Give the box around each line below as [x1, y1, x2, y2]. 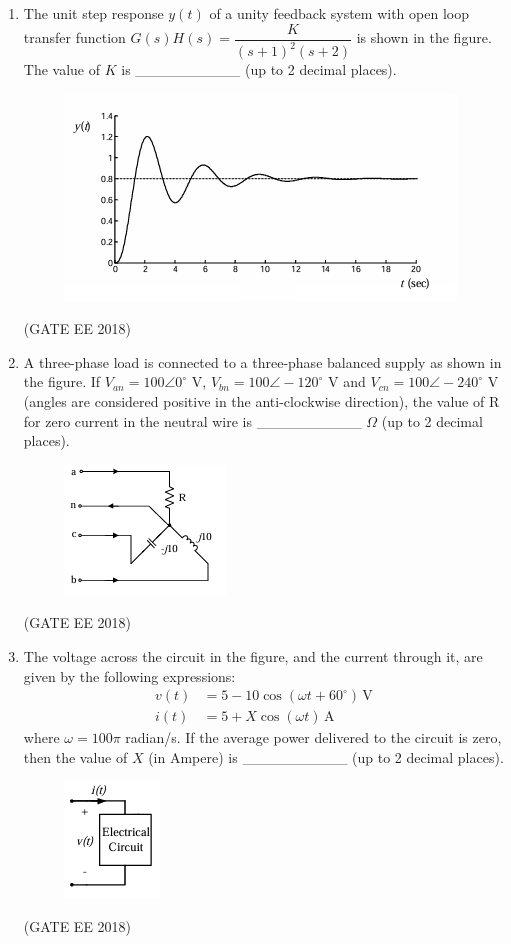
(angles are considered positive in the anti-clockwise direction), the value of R [23, 390, 500, 411]
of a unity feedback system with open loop [209, 3, 469, 23]
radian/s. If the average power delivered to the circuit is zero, [125, 727, 502, 748]
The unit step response [23, 3, 164, 23]
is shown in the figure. [356, 27, 492, 48]
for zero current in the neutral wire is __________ [23, 410, 362, 431]
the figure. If [23, 371, 101, 392]
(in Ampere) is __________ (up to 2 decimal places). [148, 746, 504, 767]
